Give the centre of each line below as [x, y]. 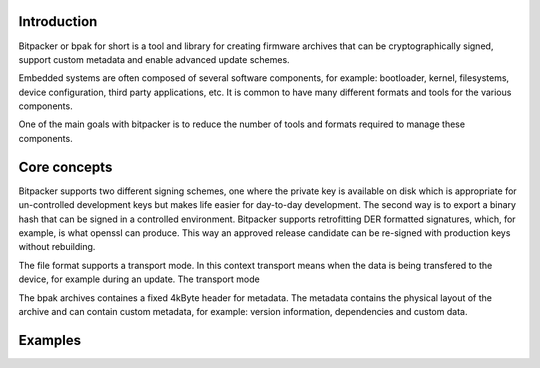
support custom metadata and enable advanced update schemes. [154, 59]
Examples [50, 340]
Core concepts [65, 166]
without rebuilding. [57, 247]
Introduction [58, 21]
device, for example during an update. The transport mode [139, 279]
